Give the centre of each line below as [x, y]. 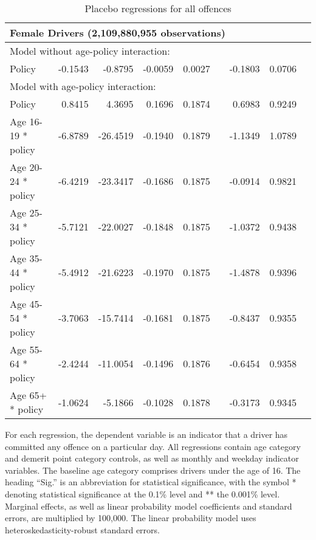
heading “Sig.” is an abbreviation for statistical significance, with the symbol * [151, 482]
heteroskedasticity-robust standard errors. [82, 529]
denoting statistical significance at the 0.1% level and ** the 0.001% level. [143, 493]
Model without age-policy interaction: [90, 51]
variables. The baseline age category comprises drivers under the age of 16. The [153, 470]
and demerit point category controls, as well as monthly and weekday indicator [152, 458]
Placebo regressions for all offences [158, 8]
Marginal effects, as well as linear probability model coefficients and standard [149, 506]
